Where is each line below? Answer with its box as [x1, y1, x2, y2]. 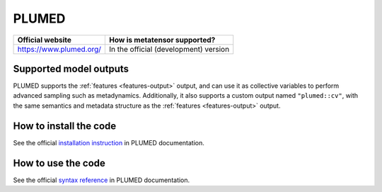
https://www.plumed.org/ [17, 44, 102, 54]
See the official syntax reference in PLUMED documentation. [13, 176, 190, 184]
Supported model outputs [13, 62, 129, 74]
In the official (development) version [109, 44, 230, 54]
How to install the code [13, 120, 117, 132]
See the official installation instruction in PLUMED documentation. [13, 138, 205, 147]
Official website [17, 35, 72, 45]
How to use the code [13, 157, 106, 169]
